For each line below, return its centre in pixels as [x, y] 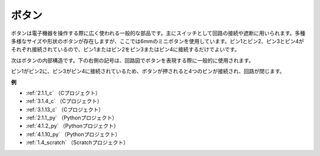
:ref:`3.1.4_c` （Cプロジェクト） [64, 101]
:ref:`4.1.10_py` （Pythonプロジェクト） [73, 134]
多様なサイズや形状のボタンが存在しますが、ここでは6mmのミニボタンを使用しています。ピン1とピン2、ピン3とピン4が [158, 41]
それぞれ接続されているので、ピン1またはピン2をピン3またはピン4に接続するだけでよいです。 [125, 50]
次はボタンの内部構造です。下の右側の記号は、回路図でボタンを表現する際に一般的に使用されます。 [132, 60]
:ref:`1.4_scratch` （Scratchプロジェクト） [77, 142]
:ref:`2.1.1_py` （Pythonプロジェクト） [72, 118]
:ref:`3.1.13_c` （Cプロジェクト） [65, 109]
